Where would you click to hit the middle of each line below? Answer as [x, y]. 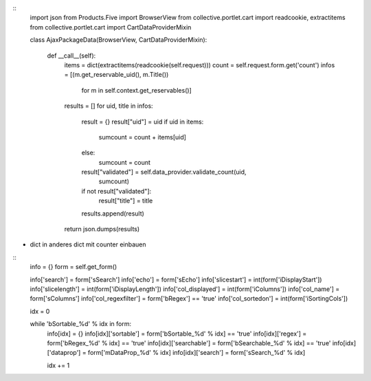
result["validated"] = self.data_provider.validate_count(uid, [164, 172]
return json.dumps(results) [102, 229]
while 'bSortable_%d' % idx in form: [81, 324]
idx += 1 [58, 365]
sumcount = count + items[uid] [143, 137]
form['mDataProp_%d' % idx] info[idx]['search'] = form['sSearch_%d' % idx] [196, 353]
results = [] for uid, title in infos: [109, 106]
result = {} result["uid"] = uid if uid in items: [143, 122]
